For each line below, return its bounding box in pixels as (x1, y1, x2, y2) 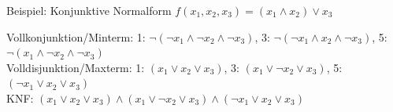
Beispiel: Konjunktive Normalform (6, 2, 172, 18)
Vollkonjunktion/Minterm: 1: (6, 28, 146, 45)
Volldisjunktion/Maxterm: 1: (6, 59, 145, 75)
